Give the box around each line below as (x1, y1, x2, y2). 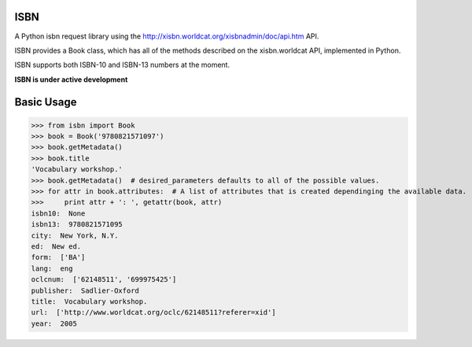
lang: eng (31, 264, 73, 273)
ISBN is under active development (14, 75, 128, 84)
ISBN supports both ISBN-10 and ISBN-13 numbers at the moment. (14, 60, 230, 70)
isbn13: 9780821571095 (31, 220, 124, 229)
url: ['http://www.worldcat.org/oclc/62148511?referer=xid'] (31, 308, 276, 317)
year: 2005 (31, 319, 78, 328)
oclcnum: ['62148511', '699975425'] (31, 275, 177, 284)
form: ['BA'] (31, 253, 86, 262)
